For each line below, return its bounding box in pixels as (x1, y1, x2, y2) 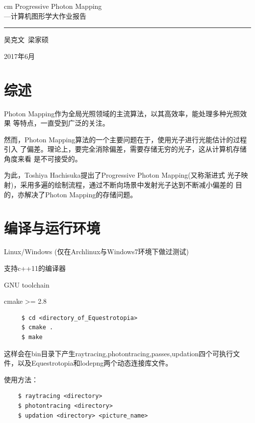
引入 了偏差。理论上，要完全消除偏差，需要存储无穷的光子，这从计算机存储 (4, 144, 247, 154)
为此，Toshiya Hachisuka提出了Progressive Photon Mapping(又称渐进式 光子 (4, 170, 241, 180)
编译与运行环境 (4, 218, 101, 238)
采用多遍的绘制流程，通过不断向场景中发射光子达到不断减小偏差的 (20, 180, 233, 190)
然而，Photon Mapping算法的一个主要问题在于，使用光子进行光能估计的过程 (4, 134, 247, 144)
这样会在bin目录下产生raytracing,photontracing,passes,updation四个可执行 (4, 348, 233, 358)
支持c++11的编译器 (4, 263, 66, 273)
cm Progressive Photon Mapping (4, 1, 102, 11)
